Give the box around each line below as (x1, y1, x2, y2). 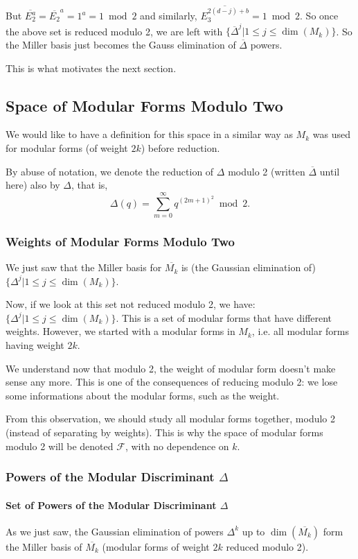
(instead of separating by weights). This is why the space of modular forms (6, 424, 323, 439)
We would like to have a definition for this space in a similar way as (6, 127, 293, 141)
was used (312, 127, 350, 141)
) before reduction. (141, 140, 220, 155)
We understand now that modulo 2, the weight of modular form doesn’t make (6, 361, 336, 375)
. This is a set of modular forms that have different (116, 310, 332, 325)
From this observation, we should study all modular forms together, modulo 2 (6, 411, 336, 426)
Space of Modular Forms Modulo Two (6, 94, 283, 116)
